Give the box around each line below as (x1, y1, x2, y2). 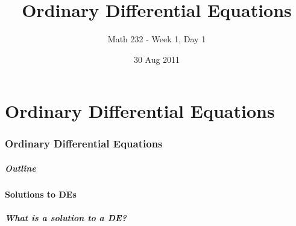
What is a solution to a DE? (5, 211, 127, 224)
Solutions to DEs (5, 187, 77, 200)
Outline (5, 161, 36, 174)
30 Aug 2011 (133, 53, 180, 65)
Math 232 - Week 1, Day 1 (107, 33, 206, 45)
